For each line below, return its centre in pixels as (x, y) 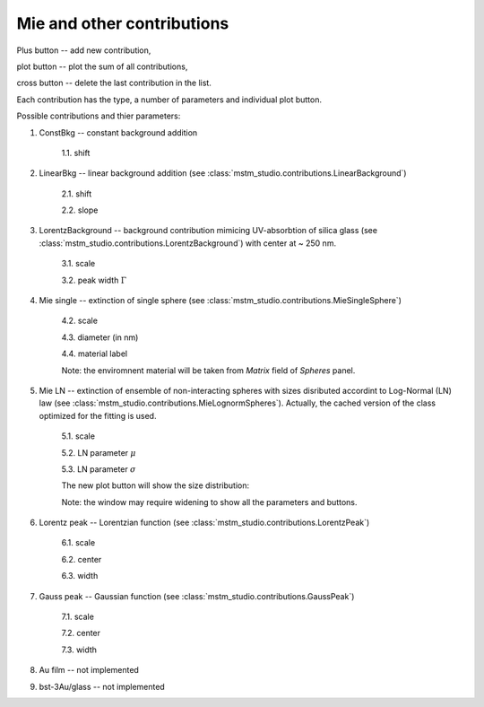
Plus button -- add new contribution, (84, 50)
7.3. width (79, 650)
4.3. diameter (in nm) (100, 337)
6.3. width (80, 576)
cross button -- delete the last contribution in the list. (114, 83)
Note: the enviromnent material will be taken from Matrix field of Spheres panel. (208, 370)
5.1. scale (78, 436)
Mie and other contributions (123, 23)
